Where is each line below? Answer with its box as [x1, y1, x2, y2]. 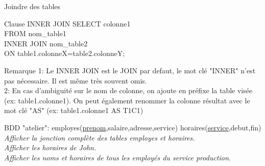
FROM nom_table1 [4, 28, 66, 39]
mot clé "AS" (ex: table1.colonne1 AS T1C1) [4, 105, 143, 116]
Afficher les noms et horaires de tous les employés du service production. [4, 152, 231, 162]
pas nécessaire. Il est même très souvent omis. [4, 75, 147, 86]
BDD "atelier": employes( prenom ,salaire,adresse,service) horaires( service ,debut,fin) [4, 122, 261, 132]
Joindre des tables [4, 1, 61, 11]
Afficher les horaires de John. [4, 142, 97, 153]
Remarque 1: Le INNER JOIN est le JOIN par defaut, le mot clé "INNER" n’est [4, 65, 256, 75]
